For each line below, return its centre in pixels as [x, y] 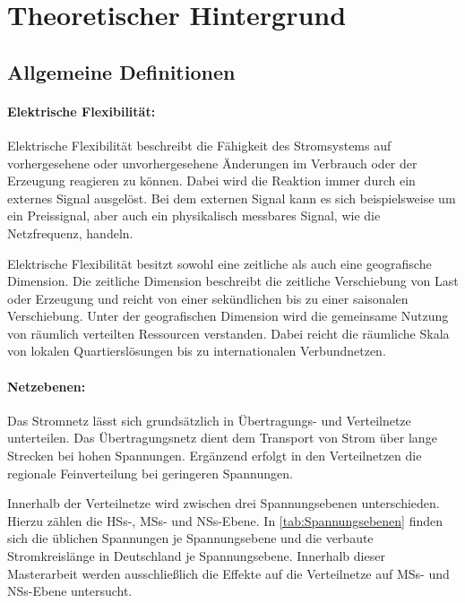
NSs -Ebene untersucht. [70, 591]
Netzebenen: [47, 386]
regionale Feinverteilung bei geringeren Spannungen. [150, 473]
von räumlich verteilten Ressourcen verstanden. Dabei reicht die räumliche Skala [228, 333]
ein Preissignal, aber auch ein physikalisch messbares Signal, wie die [194, 215]
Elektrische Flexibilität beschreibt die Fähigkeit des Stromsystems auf [199, 145]
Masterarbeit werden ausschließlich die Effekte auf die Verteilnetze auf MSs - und [228, 573]
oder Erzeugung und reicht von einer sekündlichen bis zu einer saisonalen [208, 298]
